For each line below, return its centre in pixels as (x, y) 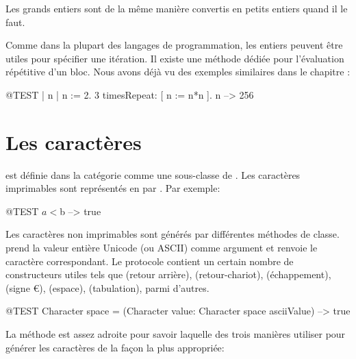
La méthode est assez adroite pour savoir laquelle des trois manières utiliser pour (176, 334)
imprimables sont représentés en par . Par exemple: (113, 188)
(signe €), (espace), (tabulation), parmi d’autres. (107, 287)
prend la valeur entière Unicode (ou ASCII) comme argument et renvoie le (162, 248)
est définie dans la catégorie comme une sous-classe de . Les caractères (153, 174)
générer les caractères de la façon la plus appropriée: (115, 347)
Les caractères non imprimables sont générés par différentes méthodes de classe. (173, 234)
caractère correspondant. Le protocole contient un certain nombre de (150, 261)
